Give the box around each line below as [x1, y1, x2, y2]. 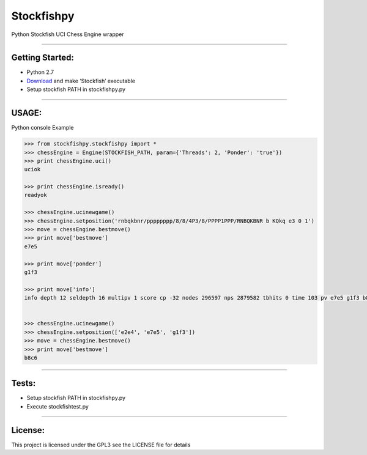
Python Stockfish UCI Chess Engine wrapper [11, 31, 125, 38]
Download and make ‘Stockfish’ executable [26, 77, 136, 84]
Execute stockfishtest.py [26, 402, 89, 410]
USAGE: [11, 108, 42, 119]
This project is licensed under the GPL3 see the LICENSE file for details [11, 441, 191, 448]
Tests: [11, 378, 36, 388]
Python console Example [11, 124, 74, 131]
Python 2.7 [26, 68, 54, 76]
